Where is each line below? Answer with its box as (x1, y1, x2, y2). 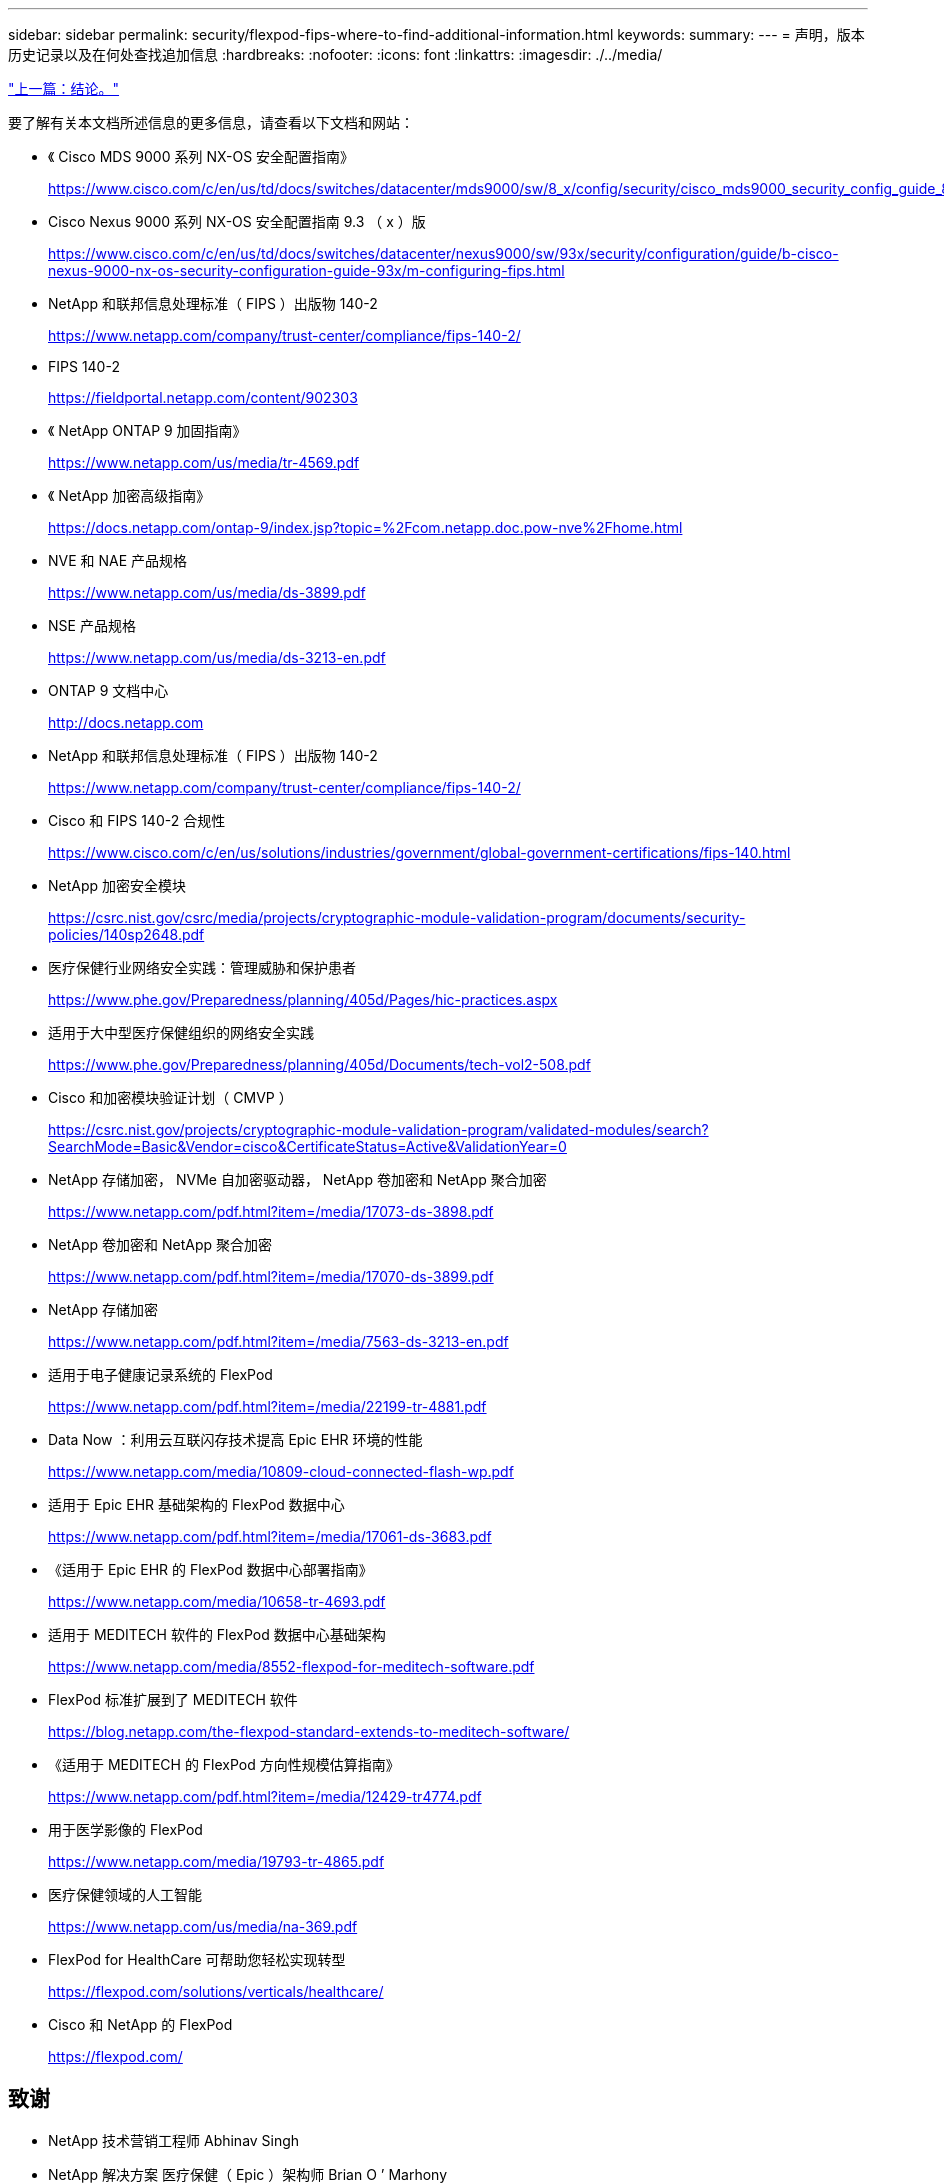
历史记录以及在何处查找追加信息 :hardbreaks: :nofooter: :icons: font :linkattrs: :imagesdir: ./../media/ (8, 46, 663, 63)
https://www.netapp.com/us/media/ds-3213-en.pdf (48, 649, 386, 666)
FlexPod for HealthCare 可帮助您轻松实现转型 (48, 1951, 346, 1968)
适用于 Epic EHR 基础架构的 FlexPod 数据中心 (48, 1496, 345, 1513)
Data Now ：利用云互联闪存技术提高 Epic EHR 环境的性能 (48, 1431, 423, 1448)
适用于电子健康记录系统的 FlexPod (48, 1366, 273, 1383)
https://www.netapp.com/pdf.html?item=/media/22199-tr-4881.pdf (48, 1398, 487, 1415)
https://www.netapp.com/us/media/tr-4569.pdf (48, 454, 360, 471)
